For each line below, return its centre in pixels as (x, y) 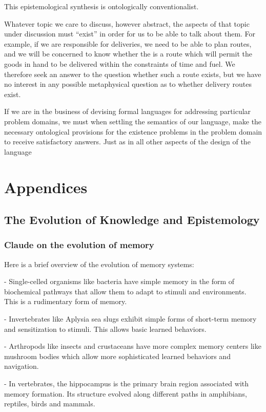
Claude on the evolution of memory (79, 245)
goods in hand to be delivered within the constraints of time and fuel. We (120, 63)
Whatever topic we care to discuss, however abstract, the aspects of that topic (127, 23)
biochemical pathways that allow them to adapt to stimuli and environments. (125, 291)
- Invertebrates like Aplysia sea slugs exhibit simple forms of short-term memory (130, 319)
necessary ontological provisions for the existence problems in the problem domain (133, 131)
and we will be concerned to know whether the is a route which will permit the (128, 54)
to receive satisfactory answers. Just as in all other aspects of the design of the (127, 142)
